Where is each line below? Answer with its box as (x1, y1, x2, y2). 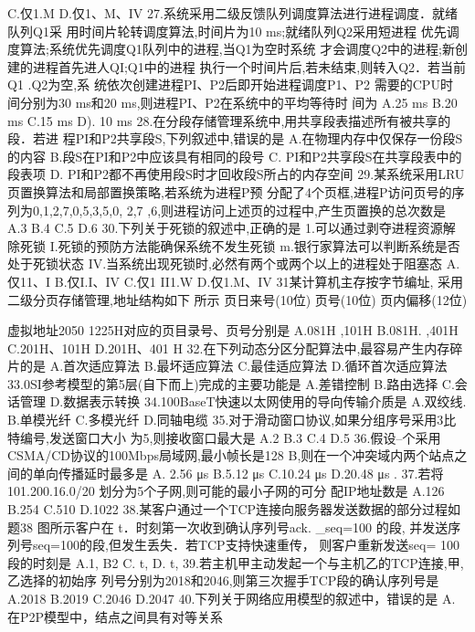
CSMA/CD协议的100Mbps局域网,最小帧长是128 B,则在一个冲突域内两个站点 (7, 446, 455, 465)
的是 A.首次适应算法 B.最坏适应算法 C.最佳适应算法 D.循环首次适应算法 (19, 356, 448, 375)
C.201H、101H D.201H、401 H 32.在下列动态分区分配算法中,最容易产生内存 (7, 338, 450, 357)
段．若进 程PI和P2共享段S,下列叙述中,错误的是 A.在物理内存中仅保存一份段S (7, 129, 463, 148)
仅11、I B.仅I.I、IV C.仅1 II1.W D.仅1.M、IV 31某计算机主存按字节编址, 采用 (7, 271, 463, 290)
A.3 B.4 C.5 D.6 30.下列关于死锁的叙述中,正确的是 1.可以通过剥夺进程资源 (7, 218, 443, 237)
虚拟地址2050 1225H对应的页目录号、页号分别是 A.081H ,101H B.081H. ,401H (7, 321, 459, 340)
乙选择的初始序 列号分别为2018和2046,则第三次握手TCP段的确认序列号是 (7, 571, 439, 590)
